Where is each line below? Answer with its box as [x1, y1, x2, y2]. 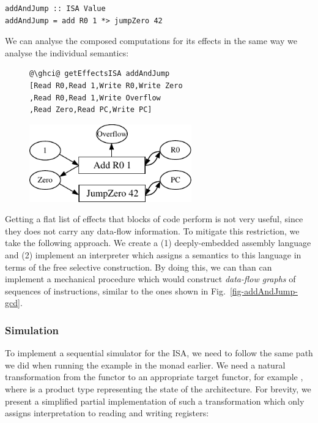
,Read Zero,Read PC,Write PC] [29, 105, 152, 114]
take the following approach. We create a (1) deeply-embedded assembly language [5, 236, 311, 249]
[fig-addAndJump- [229, 284, 298, 297]
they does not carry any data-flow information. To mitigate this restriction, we [5, 224, 300, 237]
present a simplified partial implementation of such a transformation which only [5, 394, 305, 407]
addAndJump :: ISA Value [5, 4, 106, 13]
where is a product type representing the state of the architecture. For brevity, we [5, 383, 311, 395]
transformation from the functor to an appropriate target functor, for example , [5, 370, 303, 383]
